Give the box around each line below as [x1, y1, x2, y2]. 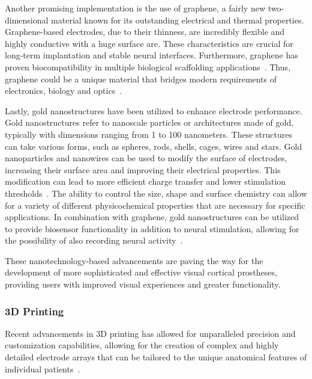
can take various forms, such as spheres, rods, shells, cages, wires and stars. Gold [5, 140, 302, 152]
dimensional [5, 13, 49, 26]
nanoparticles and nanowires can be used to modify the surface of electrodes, [5, 152, 287, 164]
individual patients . [5, 362, 80, 375]
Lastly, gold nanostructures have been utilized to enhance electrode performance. [5, 104, 302, 117]
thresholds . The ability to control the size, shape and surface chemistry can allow [5, 186, 307, 199]
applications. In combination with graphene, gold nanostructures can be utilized [5, 211, 299, 223]
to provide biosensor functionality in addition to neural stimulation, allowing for [5, 222, 299, 235]
